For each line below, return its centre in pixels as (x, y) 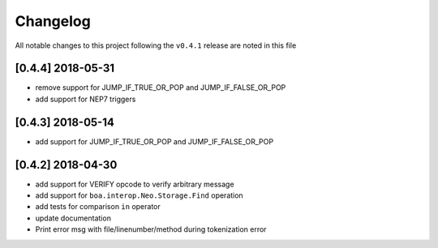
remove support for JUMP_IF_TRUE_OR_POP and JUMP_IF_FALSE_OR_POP (161, 88)
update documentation (73, 218)
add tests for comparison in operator (98, 207)
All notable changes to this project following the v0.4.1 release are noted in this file (156, 45)
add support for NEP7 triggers (86, 99)
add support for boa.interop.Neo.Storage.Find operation (139, 195)
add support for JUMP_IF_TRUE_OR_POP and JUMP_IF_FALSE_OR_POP (155, 141)
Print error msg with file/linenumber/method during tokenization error (151, 229)
